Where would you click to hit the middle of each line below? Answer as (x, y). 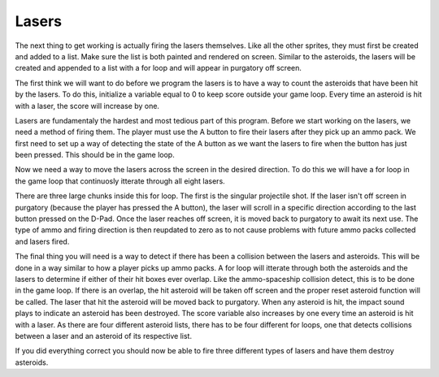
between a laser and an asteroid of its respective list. (104, 336)
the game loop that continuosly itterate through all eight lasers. (120, 181)
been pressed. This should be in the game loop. (95, 155)
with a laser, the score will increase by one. (87, 106)
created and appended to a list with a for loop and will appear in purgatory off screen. (159, 68)
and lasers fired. (42, 241)
